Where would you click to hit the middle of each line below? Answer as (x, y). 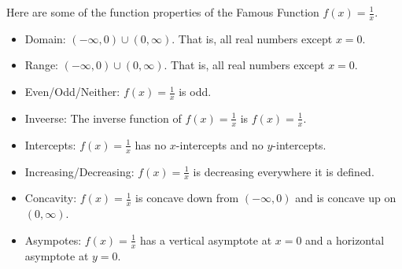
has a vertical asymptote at (206, 240)
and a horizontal (345, 240)
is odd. (195, 92)
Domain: (45, 38)
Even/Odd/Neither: (72, 92)
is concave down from (187, 198)
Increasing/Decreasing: (79, 171)
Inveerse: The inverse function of (103, 118)
